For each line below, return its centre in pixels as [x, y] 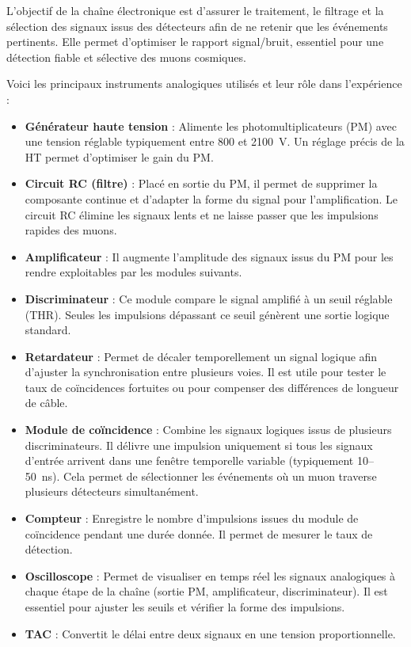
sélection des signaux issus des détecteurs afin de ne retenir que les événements [197, 26]
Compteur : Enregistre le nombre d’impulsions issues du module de [192, 518]
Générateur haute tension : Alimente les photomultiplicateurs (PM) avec [211, 126]
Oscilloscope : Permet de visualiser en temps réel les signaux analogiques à [210, 575]
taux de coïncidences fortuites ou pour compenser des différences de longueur [212, 387]
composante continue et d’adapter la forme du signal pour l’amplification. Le [211, 198]
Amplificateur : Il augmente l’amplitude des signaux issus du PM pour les [209, 256]
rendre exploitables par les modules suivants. [133, 272]
